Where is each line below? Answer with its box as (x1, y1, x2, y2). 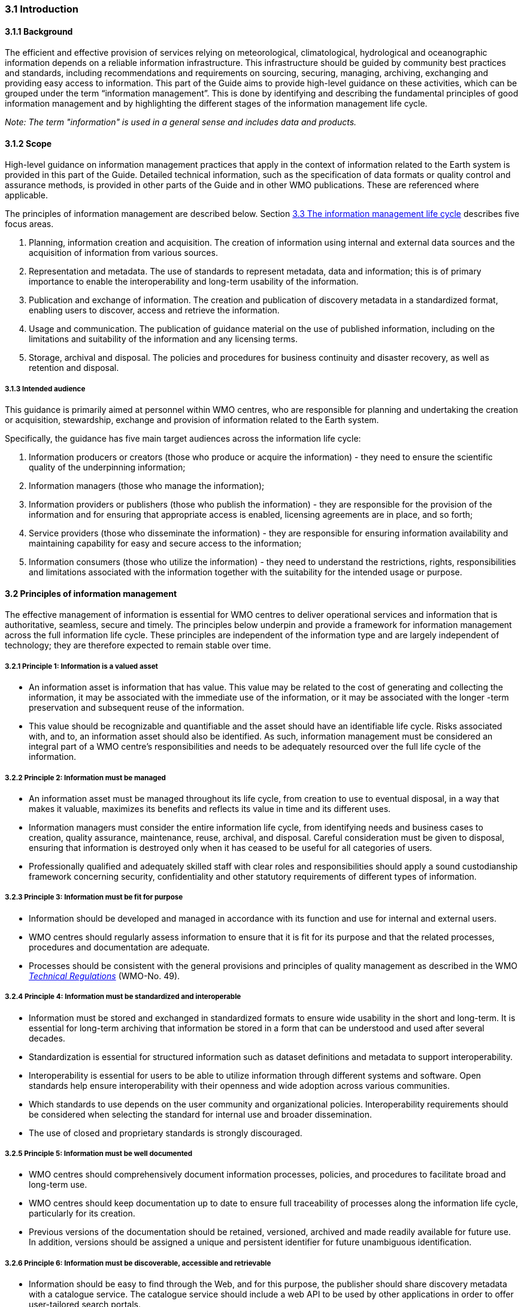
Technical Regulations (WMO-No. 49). (29, 970, 180, 981)
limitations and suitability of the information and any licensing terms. (29, 334, 298, 345)
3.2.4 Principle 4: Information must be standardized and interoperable (5, 992, 241, 1001)
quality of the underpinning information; (29, 462, 186, 473)
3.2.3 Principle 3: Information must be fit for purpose (5, 893, 183, 902)
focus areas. (5, 219, 54, 230)
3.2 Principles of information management (5, 588, 177, 599)
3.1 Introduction (5, 3, 78, 15)
